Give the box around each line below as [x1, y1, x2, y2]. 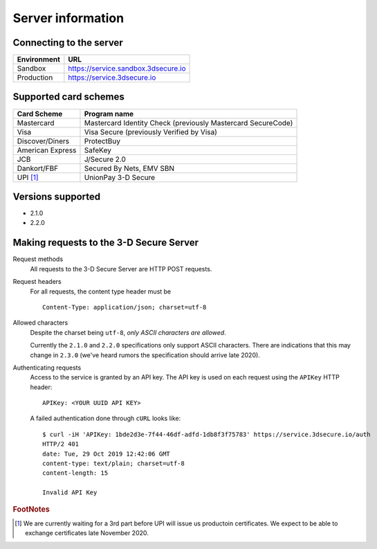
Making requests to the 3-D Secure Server [12, 237, 199, 249]
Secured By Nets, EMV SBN [84, 163, 174, 173]
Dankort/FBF [17, 163, 59, 173]
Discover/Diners [17, 136, 69, 145]
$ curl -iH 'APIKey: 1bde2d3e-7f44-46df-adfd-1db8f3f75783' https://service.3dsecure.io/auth [42, 430, 371, 438]
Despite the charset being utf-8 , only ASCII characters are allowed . [30, 328, 226, 336]
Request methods [12, 255, 64, 263]
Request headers [12, 278, 62, 286]
